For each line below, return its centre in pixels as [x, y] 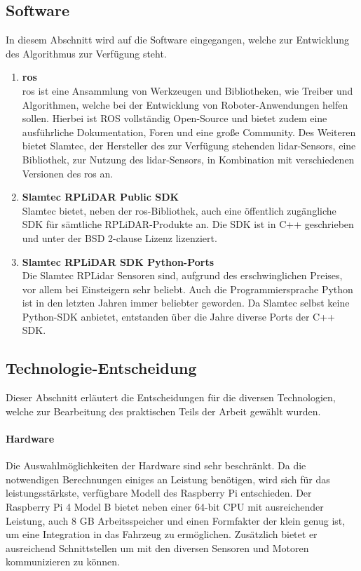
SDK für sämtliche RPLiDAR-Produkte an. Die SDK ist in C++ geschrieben [188, 224]
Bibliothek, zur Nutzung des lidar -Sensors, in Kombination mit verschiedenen [188, 159]
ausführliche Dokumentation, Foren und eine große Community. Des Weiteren [189, 132]
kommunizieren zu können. [63, 562]
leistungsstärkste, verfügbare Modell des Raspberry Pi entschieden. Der [159, 493]
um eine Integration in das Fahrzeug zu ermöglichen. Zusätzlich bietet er [162, 534]
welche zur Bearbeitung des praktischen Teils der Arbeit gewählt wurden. [163, 411]
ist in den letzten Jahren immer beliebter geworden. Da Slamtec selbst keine [186, 303]
